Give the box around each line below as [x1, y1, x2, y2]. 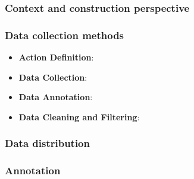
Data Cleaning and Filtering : [18, 110, 140, 123]
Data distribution [5, 136, 90, 151]
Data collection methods [5, 27, 124, 42]
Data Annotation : [18, 91, 93, 103]
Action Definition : [18, 51, 94, 63]
